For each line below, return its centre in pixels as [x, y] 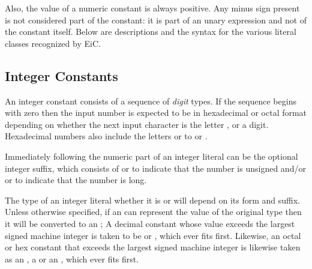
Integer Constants [61, 75]
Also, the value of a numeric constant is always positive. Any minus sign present [152, 8]
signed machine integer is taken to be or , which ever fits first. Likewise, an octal [153, 235]
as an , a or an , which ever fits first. [72, 258]
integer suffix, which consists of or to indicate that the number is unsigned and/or [155, 168]
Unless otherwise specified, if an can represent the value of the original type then [153, 212]
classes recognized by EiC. [53, 43]
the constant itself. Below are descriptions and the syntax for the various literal [151, 32]
